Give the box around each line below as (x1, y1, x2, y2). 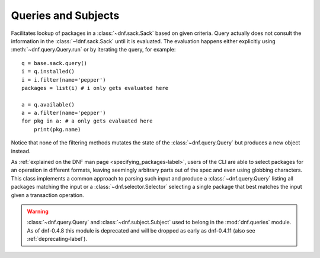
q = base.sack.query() (21, 60, 88, 66)
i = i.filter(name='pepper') (21, 76, 106, 83)
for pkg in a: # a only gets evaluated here (21, 118, 153, 124)
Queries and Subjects (11, 9, 120, 22)
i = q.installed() (21, 68, 75, 75)
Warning (27, 208, 49, 215)
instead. (11, 147, 31, 154)
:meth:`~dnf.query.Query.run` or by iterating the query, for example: (11, 46, 176, 53)
